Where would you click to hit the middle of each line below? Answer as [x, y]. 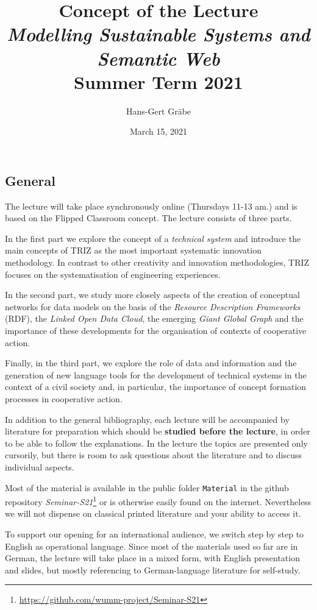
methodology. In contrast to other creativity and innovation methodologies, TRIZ [157, 262]
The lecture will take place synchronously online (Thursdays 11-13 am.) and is [151, 206]
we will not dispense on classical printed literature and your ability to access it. [153, 513]
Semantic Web [158, 58]
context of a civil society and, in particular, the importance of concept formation [156, 387]
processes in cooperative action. [64, 399]
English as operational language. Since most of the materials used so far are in [151, 546]
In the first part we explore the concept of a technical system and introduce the [153, 238]
